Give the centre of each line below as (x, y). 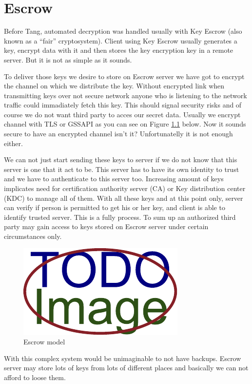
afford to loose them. (35, 377)
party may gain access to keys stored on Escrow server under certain (106, 226)
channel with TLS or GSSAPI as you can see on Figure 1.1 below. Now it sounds (125, 124)
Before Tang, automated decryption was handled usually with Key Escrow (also (123, 31)
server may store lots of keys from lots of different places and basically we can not (126, 368)
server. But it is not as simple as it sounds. (68, 59)
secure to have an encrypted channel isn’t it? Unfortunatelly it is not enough (118, 134)
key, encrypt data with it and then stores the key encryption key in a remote (119, 50)
